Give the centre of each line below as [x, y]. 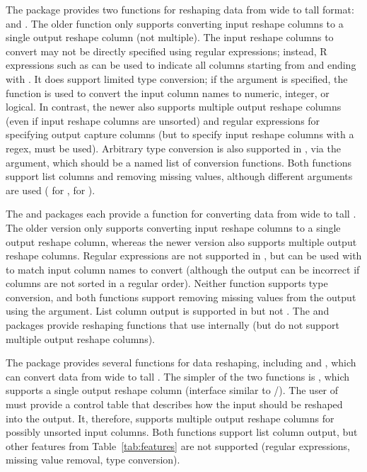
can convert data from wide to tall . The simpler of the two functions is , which [178, 376]
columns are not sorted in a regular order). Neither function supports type [167, 283]
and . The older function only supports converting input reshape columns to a [175, 23]
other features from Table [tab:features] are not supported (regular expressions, [178, 445]
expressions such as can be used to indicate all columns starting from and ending [181, 65]
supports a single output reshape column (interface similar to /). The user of [172, 390]
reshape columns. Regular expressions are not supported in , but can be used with [184, 255]
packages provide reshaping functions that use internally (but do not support [173, 325]
